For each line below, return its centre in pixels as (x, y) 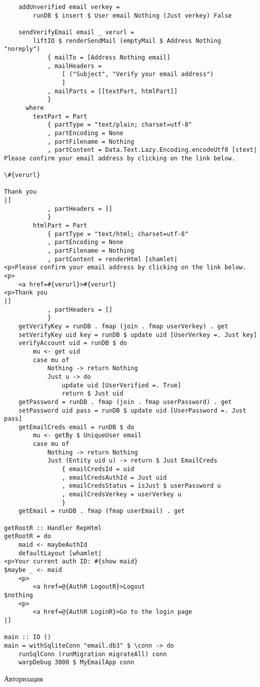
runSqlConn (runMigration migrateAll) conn (93, 654)
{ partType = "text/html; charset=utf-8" (118, 234)
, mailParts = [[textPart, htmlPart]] (112, 91)
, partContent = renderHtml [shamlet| (112, 259)
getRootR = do (28, 536)
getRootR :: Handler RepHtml (53, 528)
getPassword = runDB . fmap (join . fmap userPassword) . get (125, 402)
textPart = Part (60, 116)
